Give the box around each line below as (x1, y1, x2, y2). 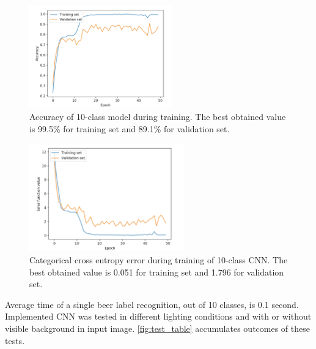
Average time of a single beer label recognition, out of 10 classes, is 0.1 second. (5, 298, 299, 310)
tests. (5, 334, 25, 347)
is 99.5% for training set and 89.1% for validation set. (29, 122, 230, 135)
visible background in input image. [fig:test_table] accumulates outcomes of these (5, 321, 310, 334)
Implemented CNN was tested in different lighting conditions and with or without (5, 310, 312, 323)
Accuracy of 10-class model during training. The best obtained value (29, 110, 286, 123)
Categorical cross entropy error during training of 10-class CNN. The (29, 253, 288, 266)
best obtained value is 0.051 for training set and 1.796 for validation (29, 265, 284, 278)
